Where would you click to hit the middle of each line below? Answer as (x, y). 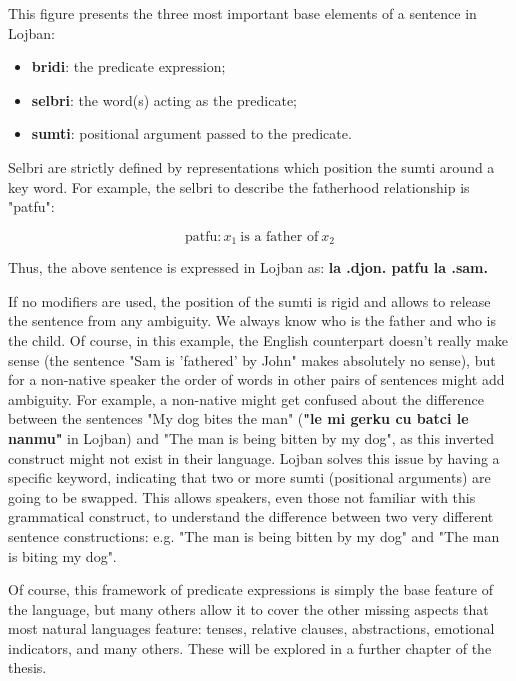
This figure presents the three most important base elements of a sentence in (242, 13)
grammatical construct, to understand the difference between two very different (251, 516)
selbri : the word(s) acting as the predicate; (164, 99)
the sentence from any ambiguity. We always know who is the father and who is (252, 320)
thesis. (27, 667)
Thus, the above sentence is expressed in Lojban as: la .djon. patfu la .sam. (248, 267)
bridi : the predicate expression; (128, 66)
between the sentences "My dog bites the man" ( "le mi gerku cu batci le (238, 418)
